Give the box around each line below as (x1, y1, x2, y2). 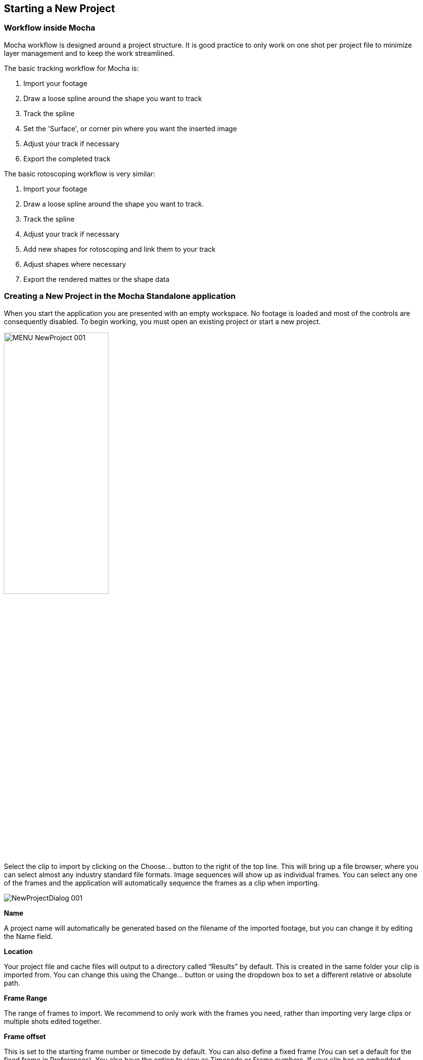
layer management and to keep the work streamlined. (4, 49, 175, 57)
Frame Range (4, 993, 48, 1002)
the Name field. (4, 932, 53, 940)
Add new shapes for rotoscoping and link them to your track (23, 244, 216, 253)
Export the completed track (23, 154, 111, 163)
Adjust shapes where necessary (23, 260, 126, 268)
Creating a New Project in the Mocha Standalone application (4, 291, 236, 301)
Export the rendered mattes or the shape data (23, 275, 170, 283)
